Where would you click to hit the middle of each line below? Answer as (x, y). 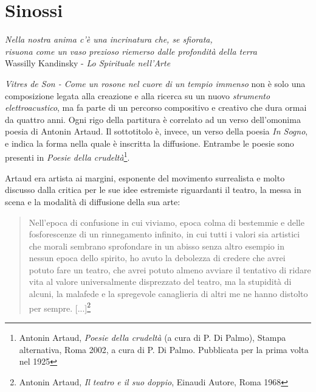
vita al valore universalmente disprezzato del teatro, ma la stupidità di (160, 282)
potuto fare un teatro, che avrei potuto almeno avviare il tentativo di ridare (170, 269)
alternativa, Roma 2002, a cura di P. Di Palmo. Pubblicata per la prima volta (164, 349)
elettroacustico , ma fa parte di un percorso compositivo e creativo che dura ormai (156, 107)
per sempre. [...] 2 (60, 307)
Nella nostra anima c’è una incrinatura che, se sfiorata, (109, 39)
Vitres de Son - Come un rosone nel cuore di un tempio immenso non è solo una (155, 83)
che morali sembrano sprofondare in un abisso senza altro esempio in (157, 246)
